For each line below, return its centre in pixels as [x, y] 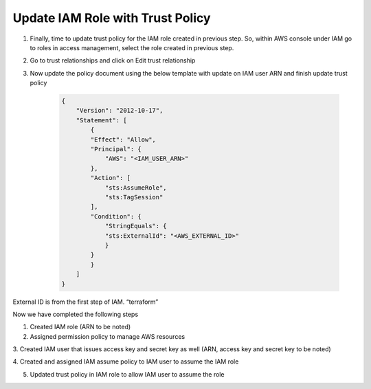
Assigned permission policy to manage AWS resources [108, 336]
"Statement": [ [101, 120]
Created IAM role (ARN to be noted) [80, 327]
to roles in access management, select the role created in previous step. [132, 47]
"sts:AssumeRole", [136, 188]
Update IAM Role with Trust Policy [112, 18]
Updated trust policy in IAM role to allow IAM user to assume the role [127, 374]
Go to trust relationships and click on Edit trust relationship [113, 60]
